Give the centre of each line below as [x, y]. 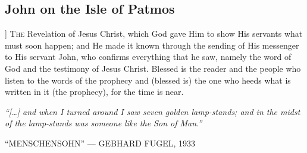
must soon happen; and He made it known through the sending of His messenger [152, 45]
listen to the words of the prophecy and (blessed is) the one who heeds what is [148, 80]
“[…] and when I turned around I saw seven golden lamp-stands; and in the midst [153, 111]
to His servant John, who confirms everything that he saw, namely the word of [148, 57]
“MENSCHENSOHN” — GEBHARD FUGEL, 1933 [100, 143]
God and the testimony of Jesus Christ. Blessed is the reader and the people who [153, 68]
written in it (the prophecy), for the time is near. [94, 92]
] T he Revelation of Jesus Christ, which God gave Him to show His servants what [154, 34]
